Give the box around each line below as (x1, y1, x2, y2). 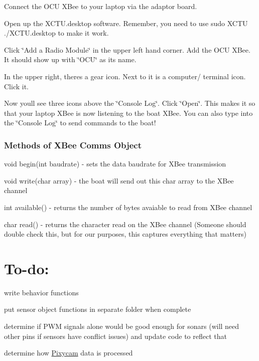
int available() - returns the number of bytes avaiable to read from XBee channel (4, 202, 252, 212)
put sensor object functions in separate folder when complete (4, 304, 191, 314)
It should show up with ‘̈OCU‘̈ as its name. (4, 54, 137, 65)
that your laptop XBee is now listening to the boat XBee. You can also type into (4, 107, 253, 118)
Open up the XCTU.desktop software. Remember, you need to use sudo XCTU (4, 18, 248, 28)
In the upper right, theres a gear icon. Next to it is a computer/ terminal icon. (4, 71, 246, 81)
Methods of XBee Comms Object (4, 138, 142, 151)
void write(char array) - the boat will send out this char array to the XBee (4, 175, 234, 186)
